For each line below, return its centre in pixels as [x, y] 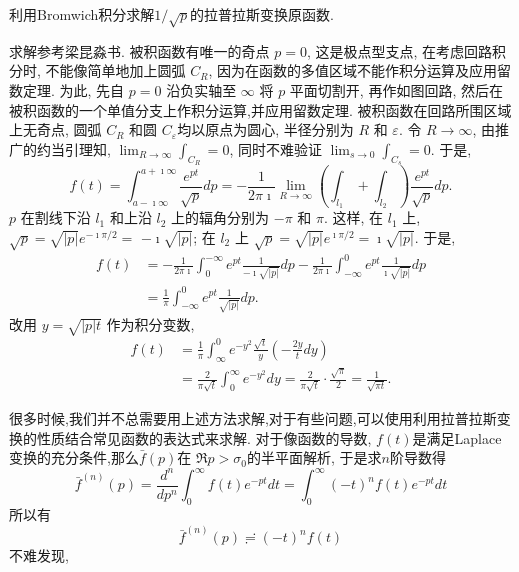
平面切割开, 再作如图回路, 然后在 [396, 89]
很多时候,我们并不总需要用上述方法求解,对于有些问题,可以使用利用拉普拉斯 [253, 417]
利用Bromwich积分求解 [82, 14]
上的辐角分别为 [220, 217]
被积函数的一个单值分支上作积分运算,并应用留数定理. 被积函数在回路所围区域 [260, 109]
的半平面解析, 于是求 [314, 457]
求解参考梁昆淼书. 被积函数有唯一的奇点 [139, 50]
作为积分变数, [150, 324]
